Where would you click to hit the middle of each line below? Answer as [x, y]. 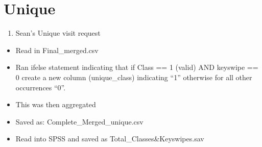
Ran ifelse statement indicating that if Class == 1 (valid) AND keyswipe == [137, 67]
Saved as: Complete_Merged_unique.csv [79, 121]
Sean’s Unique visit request [58, 33]
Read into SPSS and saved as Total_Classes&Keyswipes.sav [110, 139]
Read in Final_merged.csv [57, 50]
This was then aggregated [56, 104]
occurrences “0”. [41, 87]
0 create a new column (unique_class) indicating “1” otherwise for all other [134, 77]
